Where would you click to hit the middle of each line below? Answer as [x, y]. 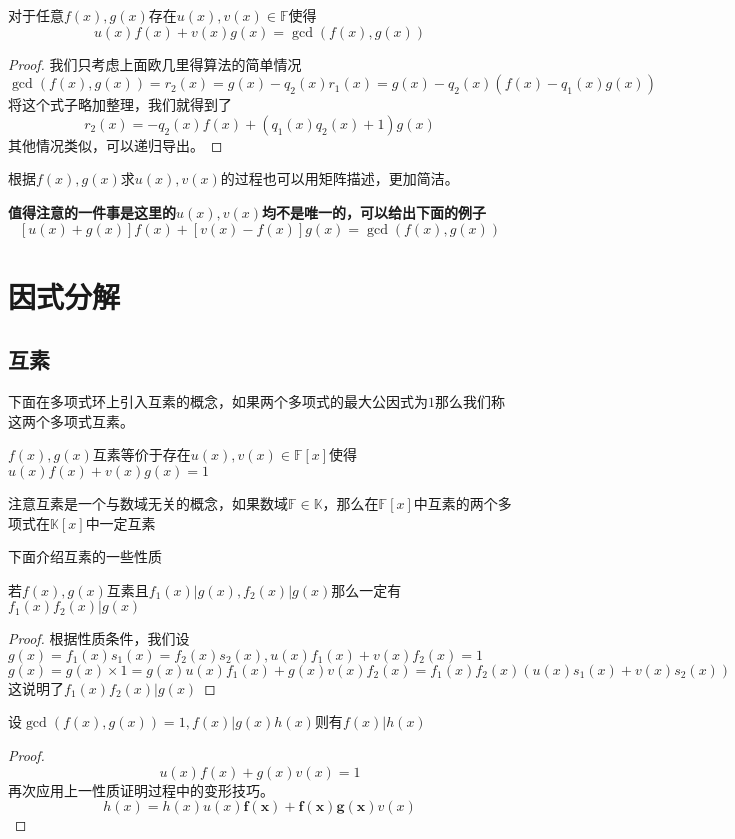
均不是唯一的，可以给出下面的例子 [374, 211]
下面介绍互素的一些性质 [85, 556]
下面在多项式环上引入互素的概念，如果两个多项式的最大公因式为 [218, 401]
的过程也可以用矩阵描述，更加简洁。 [339, 178]
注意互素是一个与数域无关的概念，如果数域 [148, 502]
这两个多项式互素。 [71, 420]
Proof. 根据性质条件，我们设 [99, 638]
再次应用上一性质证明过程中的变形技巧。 [141, 789]
